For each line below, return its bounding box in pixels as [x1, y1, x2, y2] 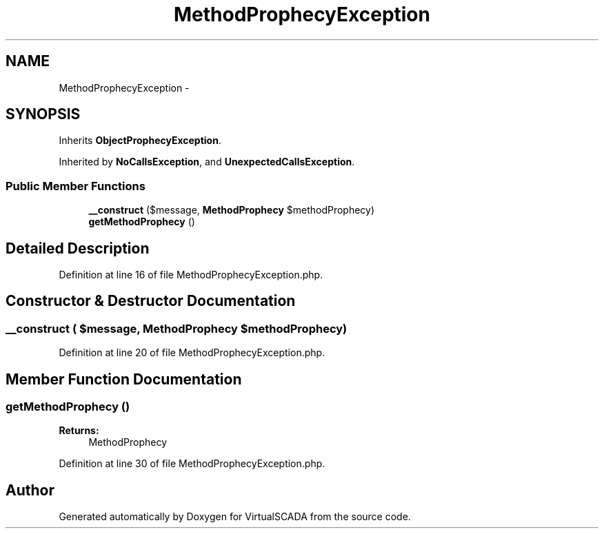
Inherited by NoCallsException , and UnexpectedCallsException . [59, 156, 355, 168]
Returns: [59, 424, 99, 437]
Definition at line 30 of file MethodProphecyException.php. [59, 458, 325, 470]
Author [6, 481, 54, 499]
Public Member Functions [6, 178, 145, 193]
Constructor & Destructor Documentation [6, 292, 296, 310]
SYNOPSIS [6, 105, 81, 123]
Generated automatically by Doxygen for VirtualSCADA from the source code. [59, 511, 411, 523]
